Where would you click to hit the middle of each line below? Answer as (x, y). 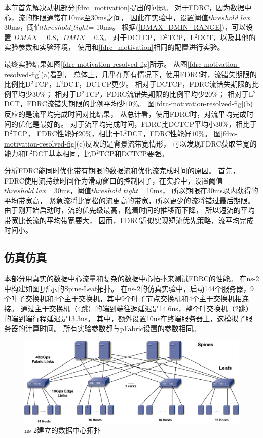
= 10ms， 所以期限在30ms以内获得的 (198, 190)
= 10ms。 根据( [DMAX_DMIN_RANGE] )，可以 (167, 27)
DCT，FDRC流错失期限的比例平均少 (65, 104)
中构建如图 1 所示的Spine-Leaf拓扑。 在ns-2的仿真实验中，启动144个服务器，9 (129, 288)
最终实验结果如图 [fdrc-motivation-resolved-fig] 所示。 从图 (96, 64)
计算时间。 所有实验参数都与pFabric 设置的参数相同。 (112, 328)
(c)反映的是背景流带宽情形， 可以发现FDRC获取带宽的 (166, 143)
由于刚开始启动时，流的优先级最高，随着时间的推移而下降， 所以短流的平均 (129, 210)
